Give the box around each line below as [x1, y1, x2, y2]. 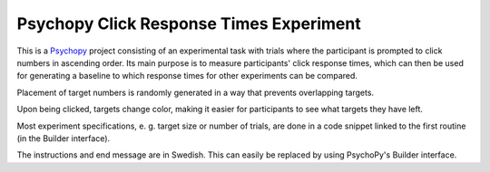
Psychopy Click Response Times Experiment [16, 14, 362, 33]
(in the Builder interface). [16, 132, 111, 144]
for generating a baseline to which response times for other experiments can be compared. [16, 71, 358, 81]
